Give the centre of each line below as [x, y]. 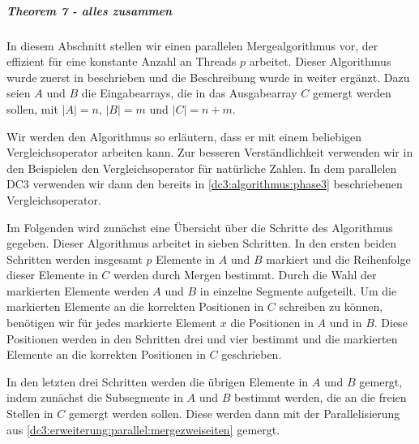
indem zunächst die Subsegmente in [95, 397]
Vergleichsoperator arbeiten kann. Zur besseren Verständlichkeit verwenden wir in [210, 152]
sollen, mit [32, 108]
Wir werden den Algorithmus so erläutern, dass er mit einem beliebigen [184, 136]
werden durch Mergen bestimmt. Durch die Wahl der [245, 275]
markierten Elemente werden [78, 290]
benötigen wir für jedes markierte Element [112, 323]
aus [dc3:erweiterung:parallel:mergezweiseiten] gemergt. [143, 429]
